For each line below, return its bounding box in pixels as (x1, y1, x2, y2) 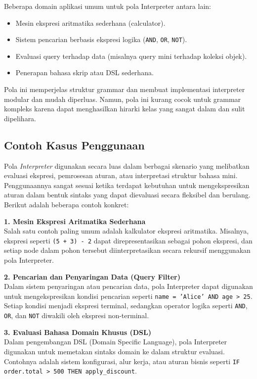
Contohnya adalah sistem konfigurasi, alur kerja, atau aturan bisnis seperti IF (4, 356, 240, 366)
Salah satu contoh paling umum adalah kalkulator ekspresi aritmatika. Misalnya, (4, 226, 249, 236)
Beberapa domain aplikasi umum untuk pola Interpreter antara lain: (4, 1, 211, 11)
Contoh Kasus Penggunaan (4, 137, 145, 152)
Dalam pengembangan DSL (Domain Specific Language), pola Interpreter (4, 336, 227, 347)
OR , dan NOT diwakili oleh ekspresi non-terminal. (4, 310, 149, 321)
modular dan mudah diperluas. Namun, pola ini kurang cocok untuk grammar (4, 94, 241, 104)
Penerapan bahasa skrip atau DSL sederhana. (15, 67, 154, 78)
